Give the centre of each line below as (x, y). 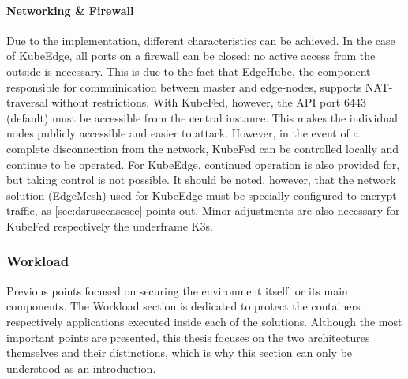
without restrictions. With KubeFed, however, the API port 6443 (209, 102)
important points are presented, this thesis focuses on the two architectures (188, 337)
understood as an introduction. (81, 368)
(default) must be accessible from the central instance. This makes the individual (202, 117)
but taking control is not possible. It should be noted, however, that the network (201, 180)
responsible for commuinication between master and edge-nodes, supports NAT (198, 86)
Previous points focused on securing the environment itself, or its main (177, 290)
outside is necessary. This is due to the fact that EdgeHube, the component (189, 71)
